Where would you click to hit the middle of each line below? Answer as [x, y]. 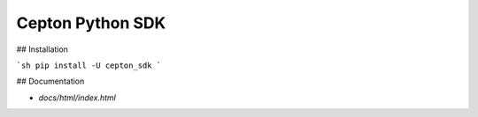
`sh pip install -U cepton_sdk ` [89, 65]
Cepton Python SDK [91, 23]
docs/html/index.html [77, 98]
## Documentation [50, 81]
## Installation [42, 49]
